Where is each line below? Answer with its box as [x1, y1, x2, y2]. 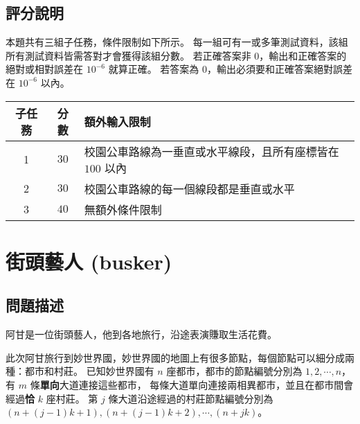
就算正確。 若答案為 [108, 62, 199, 76]
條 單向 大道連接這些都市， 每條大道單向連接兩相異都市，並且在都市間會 [30, 377, 354, 391]
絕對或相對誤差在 [6, 62, 83, 76]
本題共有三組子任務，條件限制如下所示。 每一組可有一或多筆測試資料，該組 [6, 35, 348, 49]
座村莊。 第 [46, 391, 98, 405]
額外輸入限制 [84, 113, 151, 130]
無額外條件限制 [84, 201, 162, 218]
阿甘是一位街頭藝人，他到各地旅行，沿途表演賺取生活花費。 [6, 327, 277, 342]
